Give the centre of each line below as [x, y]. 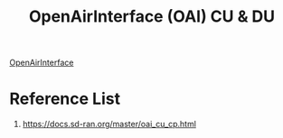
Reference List [65, 99]
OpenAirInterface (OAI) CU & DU [152, 17]
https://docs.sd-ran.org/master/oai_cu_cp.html [109, 124]
